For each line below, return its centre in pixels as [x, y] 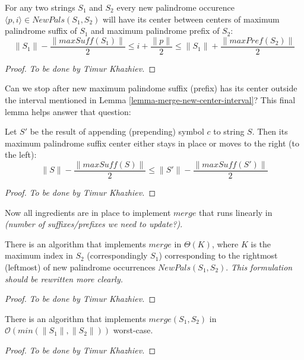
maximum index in [39, 255]
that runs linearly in [236, 212]
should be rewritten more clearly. [64, 278]
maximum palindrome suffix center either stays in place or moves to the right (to [152, 143]
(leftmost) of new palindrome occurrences [80, 267]
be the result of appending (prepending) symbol [117, 131]
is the [261, 243]
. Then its [270, 131]
